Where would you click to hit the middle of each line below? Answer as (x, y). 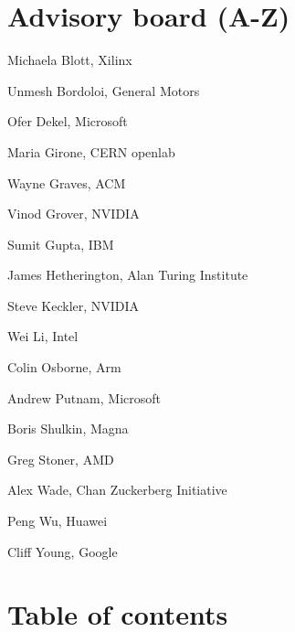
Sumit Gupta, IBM (61, 244)
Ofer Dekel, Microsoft (68, 121)
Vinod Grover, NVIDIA (74, 214)
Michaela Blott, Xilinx (70, 60)
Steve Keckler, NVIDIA (74, 305)
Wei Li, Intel (43, 336)
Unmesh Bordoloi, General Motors (104, 90)
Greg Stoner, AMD (61, 459)
